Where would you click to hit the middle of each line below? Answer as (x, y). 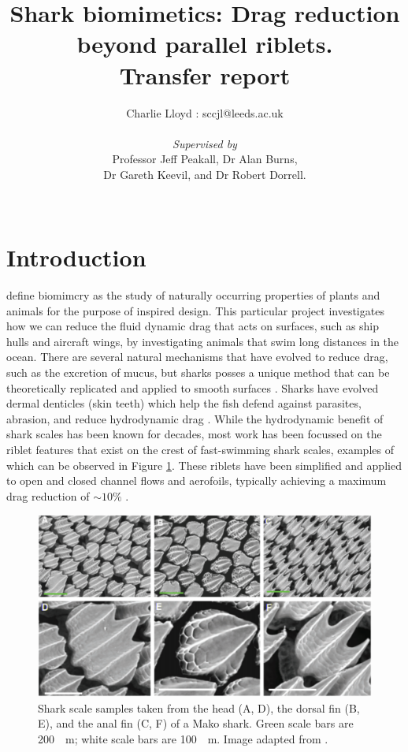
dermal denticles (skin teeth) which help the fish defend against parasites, (184, 403)
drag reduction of (48, 495)
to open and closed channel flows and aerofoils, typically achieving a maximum (197, 480)
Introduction (76, 257)
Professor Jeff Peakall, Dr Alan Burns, (205, 159)
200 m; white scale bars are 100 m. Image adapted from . (183, 738)
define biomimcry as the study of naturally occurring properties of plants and (193, 295)
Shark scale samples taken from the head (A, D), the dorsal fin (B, (199, 707)
